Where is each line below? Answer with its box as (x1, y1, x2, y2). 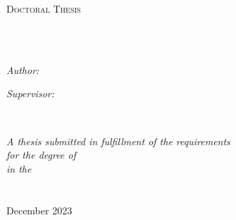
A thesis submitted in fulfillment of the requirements (6, 133, 230, 148)
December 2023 (6, 202, 73, 217)
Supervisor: (6, 86, 54, 101)
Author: (6, 62, 39, 77)
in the (6, 161, 32, 176)
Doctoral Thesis (6, 1, 81, 16)
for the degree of (6, 147, 76, 162)
